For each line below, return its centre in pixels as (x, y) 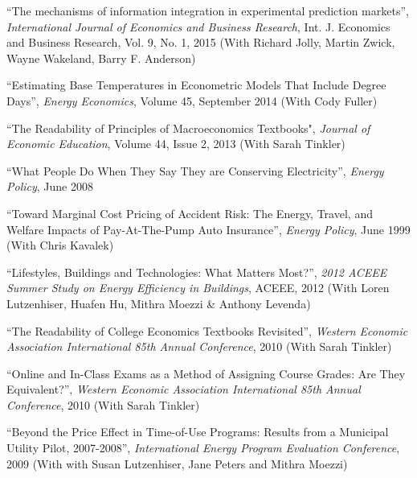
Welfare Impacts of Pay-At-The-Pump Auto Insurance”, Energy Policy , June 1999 (208, 229)
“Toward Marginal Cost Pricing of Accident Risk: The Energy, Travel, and (190, 213)
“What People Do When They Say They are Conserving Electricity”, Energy (195, 170)
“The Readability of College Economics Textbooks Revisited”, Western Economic (207, 330)
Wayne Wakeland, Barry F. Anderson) (101, 58)
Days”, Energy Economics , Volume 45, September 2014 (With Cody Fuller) (192, 100)
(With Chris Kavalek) (60, 245)
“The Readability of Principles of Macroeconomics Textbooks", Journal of (188, 128)
